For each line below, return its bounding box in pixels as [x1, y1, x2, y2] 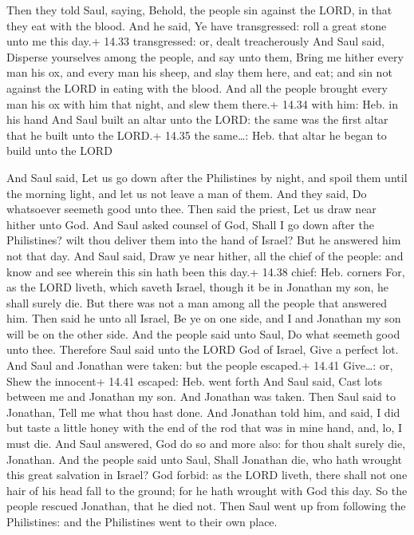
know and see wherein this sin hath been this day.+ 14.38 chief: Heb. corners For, [6, 263, 405, 279]
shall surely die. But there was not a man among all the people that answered [6, 294, 387, 311]
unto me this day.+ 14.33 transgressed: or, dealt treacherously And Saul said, [6, 33, 384, 50]
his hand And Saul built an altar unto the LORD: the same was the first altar [6, 111, 388, 128]
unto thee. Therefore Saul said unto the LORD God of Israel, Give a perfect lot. [6, 341, 399, 358]
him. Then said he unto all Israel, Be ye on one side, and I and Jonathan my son [6, 310, 401, 327]
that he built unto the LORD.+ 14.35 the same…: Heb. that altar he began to [6, 126, 387, 143]
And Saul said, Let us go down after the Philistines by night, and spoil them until [6, 168, 408, 185]
